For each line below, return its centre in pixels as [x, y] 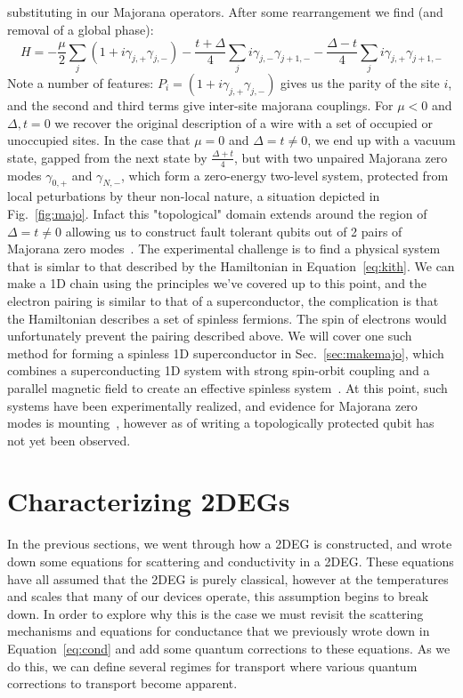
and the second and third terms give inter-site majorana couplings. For [200, 104]
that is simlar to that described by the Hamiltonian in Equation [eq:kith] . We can [231, 265]
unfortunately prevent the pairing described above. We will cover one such [210, 336]
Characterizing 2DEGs [149, 501]
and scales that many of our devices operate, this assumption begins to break [218, 596]
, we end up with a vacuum [382, 140]
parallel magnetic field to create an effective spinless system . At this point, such [227, 387]
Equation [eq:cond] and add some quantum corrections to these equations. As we [229, 648]
